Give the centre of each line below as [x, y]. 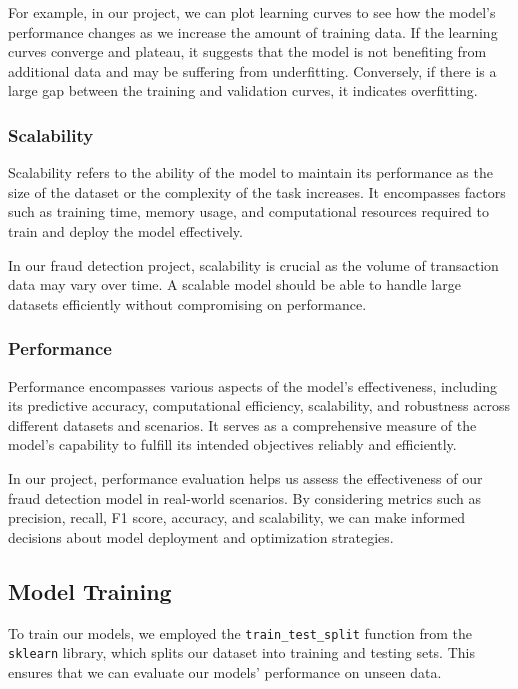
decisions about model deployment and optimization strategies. [201, 536]
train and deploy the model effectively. [125, 230]
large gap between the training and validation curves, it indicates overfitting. [243, 90]
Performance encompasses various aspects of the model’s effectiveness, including [252, 385]
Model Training [90, 590]
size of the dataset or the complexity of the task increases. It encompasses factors [257, 191]
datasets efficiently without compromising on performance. [187, 303]
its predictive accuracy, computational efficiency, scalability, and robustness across [259, 405]
